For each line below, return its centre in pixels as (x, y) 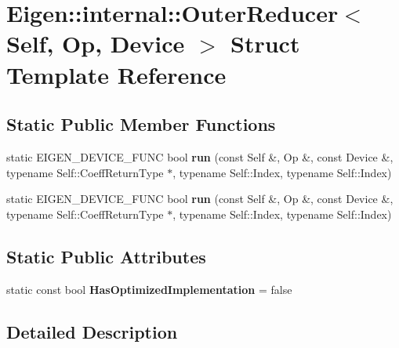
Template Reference (116, 74)
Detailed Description (92, 331)
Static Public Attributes (106, 256)
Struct (265, 43)
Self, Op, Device (96, 43)
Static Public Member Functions (141, 124)
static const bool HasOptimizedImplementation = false (149, 289)
